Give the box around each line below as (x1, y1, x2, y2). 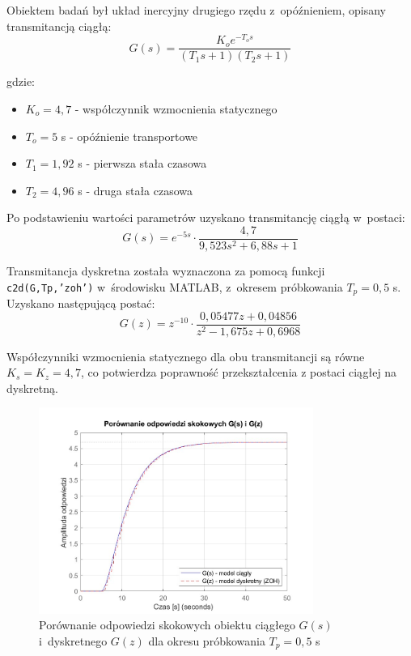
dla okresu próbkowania (148, 632, 265, 649)
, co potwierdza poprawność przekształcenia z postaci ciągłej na (81, 364, 397, 381)
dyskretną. (6, 379, 58, 396)
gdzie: (6, 73, 35, 90)
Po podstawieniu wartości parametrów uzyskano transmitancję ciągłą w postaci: (6, 209, 405, 226)
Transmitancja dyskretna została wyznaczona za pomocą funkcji (6, 262, 325, 279)
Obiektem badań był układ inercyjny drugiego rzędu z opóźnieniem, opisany (6, 2, 386, 18)
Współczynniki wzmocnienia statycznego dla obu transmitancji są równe (6, 347, 365, 364)
